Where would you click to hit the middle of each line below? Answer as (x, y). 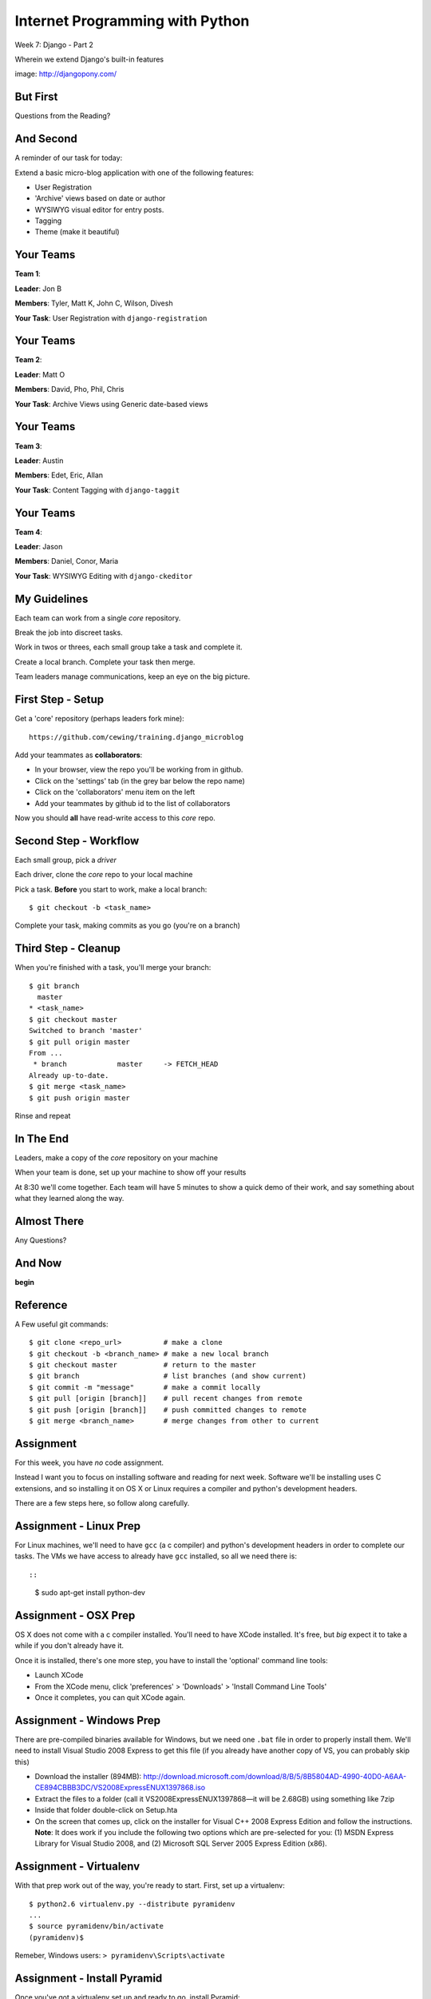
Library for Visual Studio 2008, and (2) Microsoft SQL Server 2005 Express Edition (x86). (181, 1844)
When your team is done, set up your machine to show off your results (130, 1172)
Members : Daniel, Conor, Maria (67, 561)
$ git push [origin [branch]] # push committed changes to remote (168, 1410)
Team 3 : (29, 446)
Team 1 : (28, 274)
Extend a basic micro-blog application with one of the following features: (134, 173)
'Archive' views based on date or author (100, 198)
